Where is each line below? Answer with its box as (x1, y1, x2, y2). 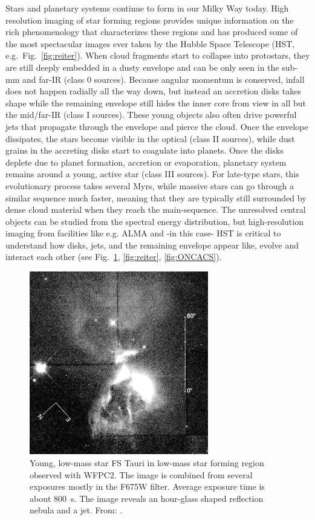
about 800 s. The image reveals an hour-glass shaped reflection (30, 492, 264, 504)
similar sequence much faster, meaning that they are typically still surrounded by (5, 191, 307, 204)
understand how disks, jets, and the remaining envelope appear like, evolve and (5, 238, 299, 251)
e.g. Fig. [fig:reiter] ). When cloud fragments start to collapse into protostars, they (5, 49, 310, 62)
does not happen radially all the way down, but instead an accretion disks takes (5, 85, 301, 97)
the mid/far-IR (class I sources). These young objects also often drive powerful (5, 108, 297, 121)
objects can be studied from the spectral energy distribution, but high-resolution (5, 215, 304, 227)
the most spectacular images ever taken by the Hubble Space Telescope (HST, (5, 37, 295, 50)
